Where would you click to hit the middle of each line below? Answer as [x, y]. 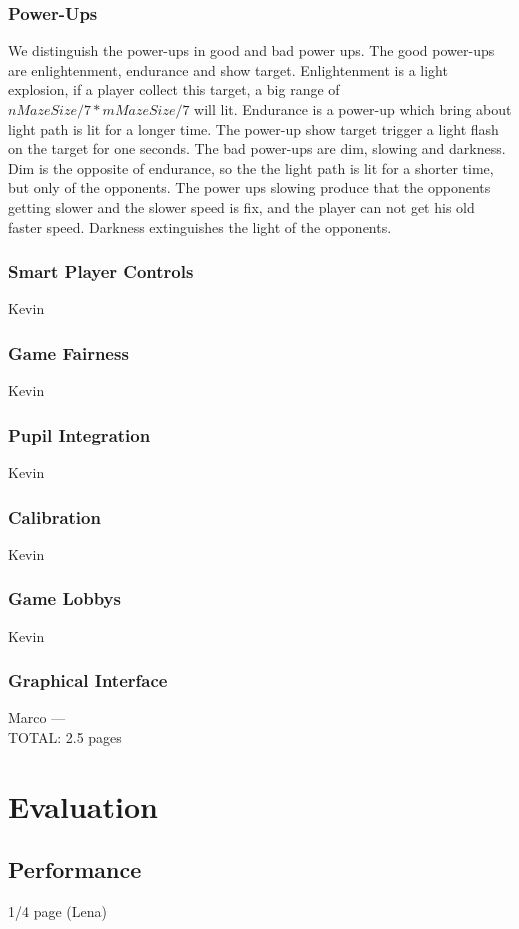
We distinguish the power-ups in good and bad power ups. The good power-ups [251, 50]
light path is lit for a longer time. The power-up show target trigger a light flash [253, 128]
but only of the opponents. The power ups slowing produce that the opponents [249, 187]
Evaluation [83, 805]
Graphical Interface [88, 680]
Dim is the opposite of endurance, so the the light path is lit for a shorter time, [251, 167]
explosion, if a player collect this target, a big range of [174, 89]
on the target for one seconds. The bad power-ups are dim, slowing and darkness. [257, 148]
